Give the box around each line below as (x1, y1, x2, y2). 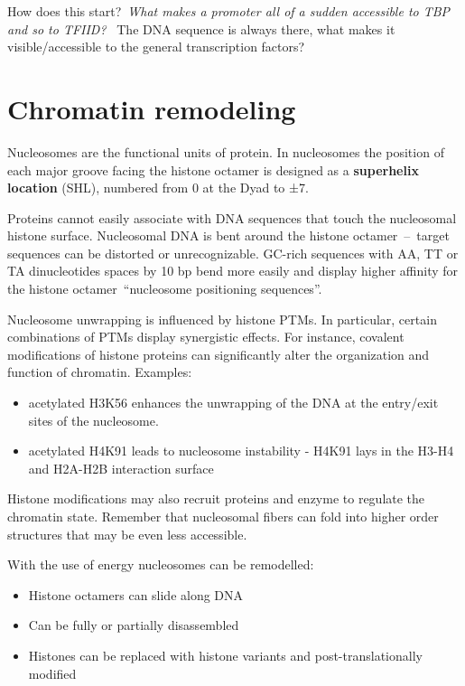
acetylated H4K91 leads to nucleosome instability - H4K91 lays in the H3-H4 (28, 441, 454, 460)
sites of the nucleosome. (28, 410, 159, 429)
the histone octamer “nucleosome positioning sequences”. (7, 279, 322, 298)
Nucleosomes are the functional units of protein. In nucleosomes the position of (7, 142, 444, 161)
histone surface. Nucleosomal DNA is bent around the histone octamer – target (7, 226, 450, 245)
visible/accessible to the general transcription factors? (7, 37, 305, 56)
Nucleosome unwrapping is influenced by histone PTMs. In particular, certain (7, 309, 437, 328)
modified (28, 663, 77, 682)
